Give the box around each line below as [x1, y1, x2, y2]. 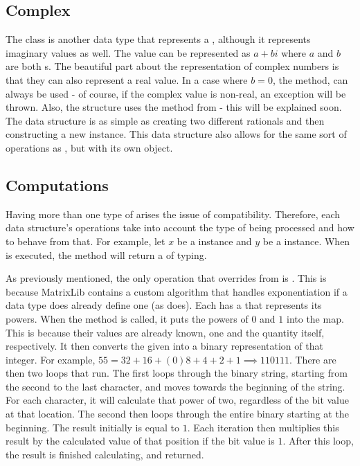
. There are [289, 352, 336, 366]
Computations [6, 174, 109, 195]
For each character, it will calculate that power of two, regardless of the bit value [6, 393, 349, 407]
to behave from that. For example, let [6, 233, 165, 248]
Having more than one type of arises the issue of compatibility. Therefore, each [6, 206, 341, 221]
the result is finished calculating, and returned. [6, 447, 204, 461]
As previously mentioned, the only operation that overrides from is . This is [6, 271, 327, 285]
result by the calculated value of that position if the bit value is [6, 433, 275, 448]
